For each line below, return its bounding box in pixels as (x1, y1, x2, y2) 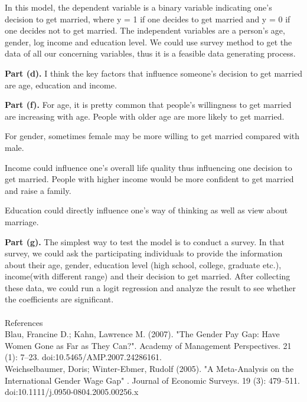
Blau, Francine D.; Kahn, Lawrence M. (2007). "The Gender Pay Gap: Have (5, 328, 280, 340)
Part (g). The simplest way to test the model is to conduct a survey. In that (5, 235, 285, 248)
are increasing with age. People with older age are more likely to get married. (5, 110, 285, 122)
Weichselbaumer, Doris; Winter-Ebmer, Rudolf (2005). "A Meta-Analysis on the (5, 363, 294, 375)
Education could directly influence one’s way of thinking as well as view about (5, 204, 288, 216)
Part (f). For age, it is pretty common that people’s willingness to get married (5, 98, 292, 111)
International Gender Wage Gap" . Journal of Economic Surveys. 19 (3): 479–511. (5, 374, 300, 386)
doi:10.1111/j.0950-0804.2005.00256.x (5, 385, 139, 398)
